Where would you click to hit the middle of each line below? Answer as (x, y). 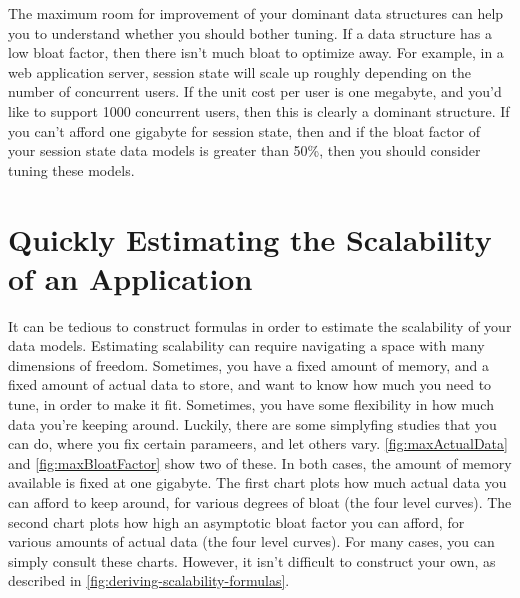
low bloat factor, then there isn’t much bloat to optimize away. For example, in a (256, 52)
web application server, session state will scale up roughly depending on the (239, 71)
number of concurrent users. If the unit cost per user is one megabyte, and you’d (255, 91)
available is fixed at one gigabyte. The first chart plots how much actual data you (257, 482)
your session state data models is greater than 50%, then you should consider (244, 150)
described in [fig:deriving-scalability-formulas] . (149, 580)
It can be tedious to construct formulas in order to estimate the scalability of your (260, 325)
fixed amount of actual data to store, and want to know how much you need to (250, 384)
